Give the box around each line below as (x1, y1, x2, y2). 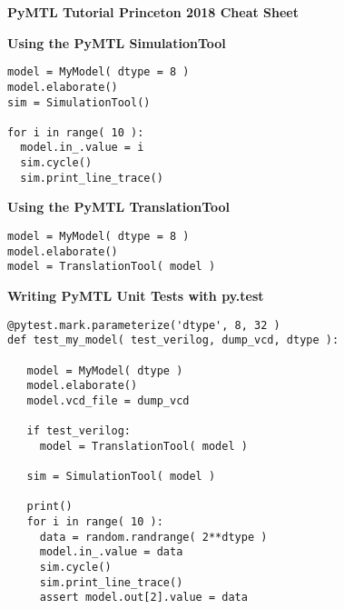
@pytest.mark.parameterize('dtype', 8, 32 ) (7, 318, 280, 332)
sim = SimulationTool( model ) (26, 470, 216, 484)
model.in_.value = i (20, 141, 144, 155)
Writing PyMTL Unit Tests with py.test (7, 286, 264, 304)
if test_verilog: (26, 424, 132, 438)
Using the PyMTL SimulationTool (7, 33, 226, 52)
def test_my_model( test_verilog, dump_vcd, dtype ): (7, 334, 339, 347)
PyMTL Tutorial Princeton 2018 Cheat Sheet (7, 3, 299, 21)
